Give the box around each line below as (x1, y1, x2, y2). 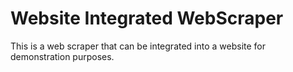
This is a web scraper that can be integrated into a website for (10, 40, 267, 52)
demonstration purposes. (10, 50, 115, 62)
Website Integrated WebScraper (10, 7, 284, 30)
